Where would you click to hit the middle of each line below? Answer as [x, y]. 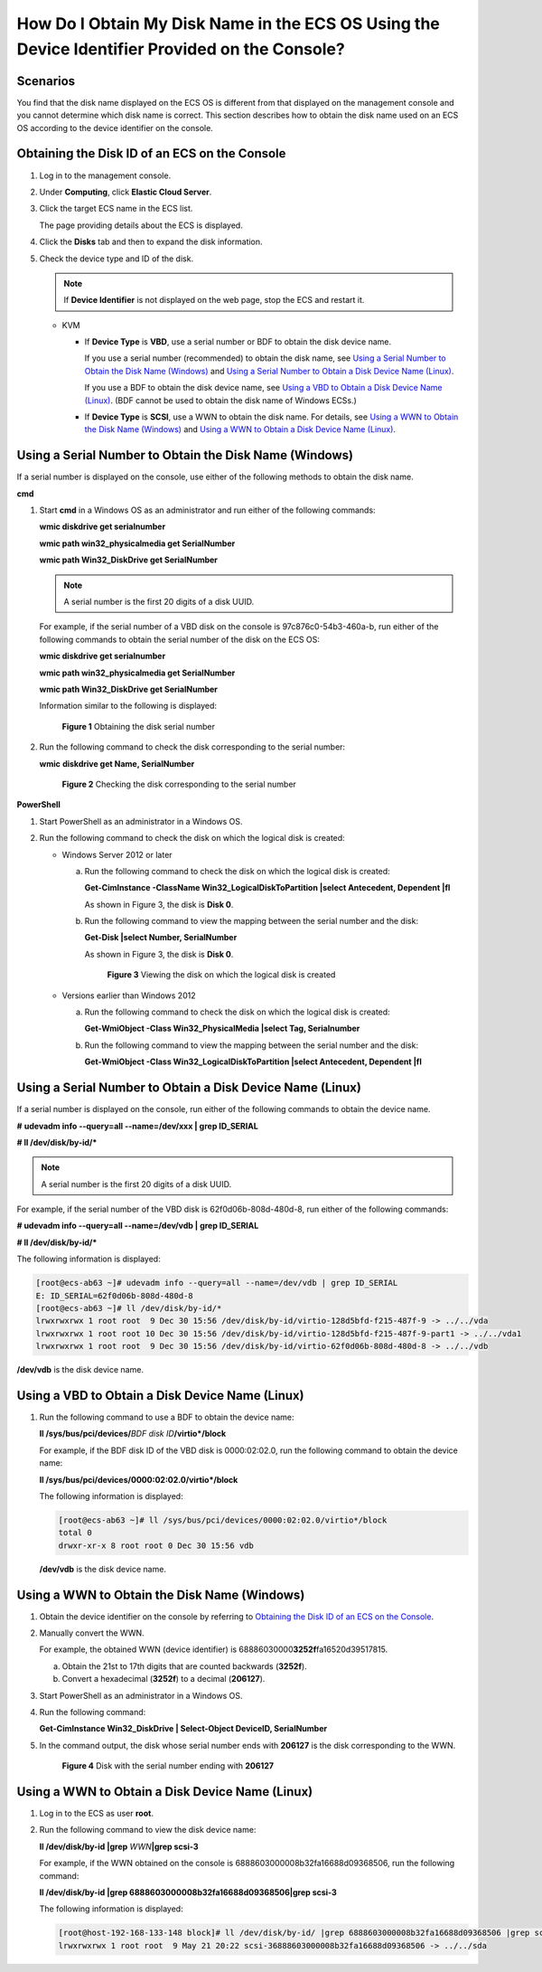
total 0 [75, 1533]
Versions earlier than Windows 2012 [129, 995]
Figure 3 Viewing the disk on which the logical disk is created [221, 975]
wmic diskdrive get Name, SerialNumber [117, 763]
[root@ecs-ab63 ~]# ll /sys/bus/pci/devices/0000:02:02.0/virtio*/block [223, 1520]
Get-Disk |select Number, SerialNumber [161, 938]
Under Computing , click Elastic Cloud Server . [126, 192]
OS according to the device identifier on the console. [115, 127]
